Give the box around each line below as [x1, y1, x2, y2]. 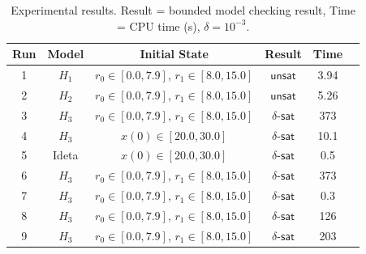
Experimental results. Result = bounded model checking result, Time [11, 2, 355, 18]
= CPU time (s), [116, 17, 200, 34]
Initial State [140, 45, 209, 62]
